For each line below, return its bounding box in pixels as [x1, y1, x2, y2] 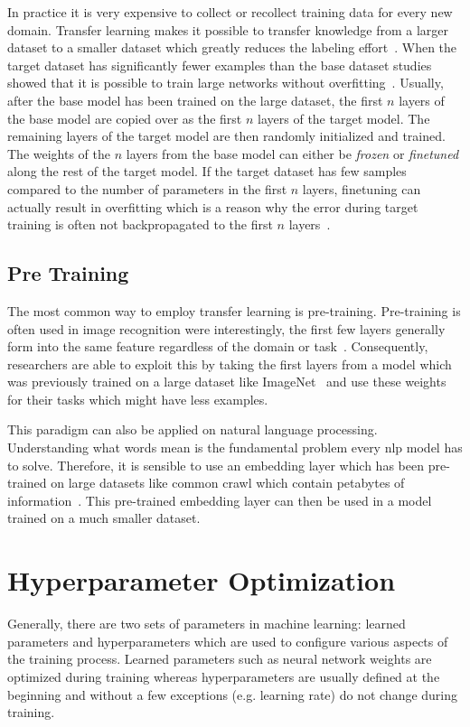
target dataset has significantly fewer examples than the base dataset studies [7, 55, 432, 74]
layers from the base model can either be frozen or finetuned [126, 144, 459, 163]
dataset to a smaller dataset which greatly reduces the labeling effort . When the [7, 38, 457, 57]
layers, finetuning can [302, 179, 421, 198]
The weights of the [7, 144, 111, 163]
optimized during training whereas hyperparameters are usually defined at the [7, 666, 440, 685]
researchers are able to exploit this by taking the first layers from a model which [7, 354, 452, 373]
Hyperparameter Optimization [7, 562, 396, 599]
